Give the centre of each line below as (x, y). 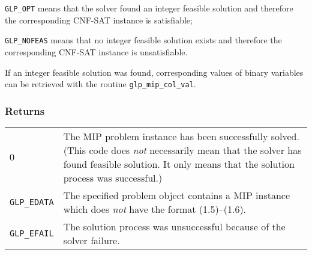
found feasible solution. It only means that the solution (179, 164)
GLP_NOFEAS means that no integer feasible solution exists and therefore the (143, 40)
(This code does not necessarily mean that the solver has (182, 150)
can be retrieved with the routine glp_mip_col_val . (100, 84)
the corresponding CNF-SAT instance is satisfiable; (99, 20)
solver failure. (91, 240)
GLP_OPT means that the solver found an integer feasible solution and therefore (149, 8)
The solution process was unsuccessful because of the (174, 226)
